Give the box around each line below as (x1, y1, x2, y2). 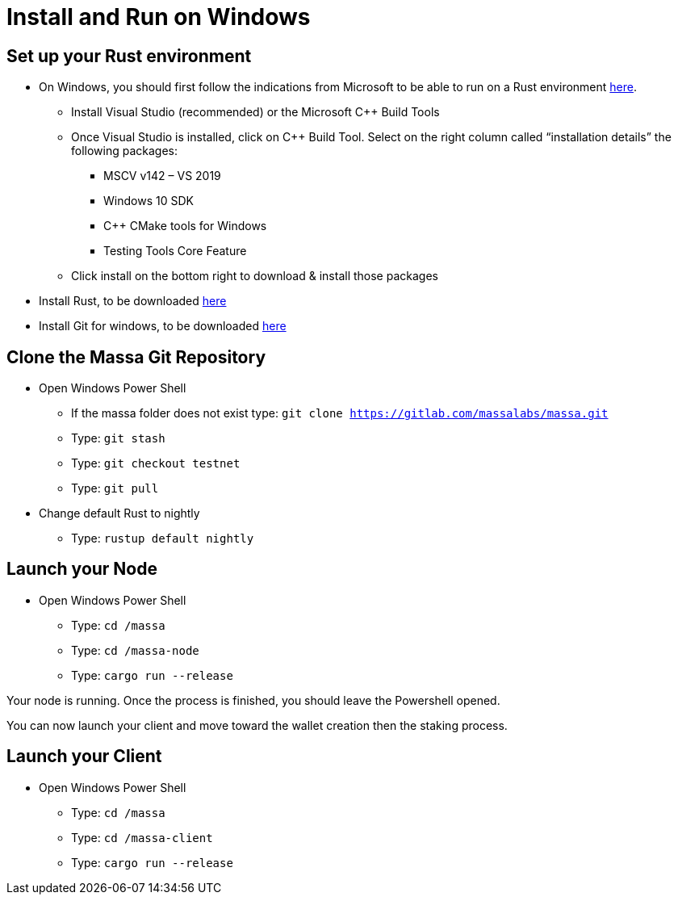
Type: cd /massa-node (71, 643, 199, 657)
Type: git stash (71, 431, 165, 446)
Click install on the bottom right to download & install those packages (71, 269, 438, 283)
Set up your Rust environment (6, 45, 252, 66)
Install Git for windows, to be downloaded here (39, 319, 287, 333)
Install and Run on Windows (6, 3, 311, 31)
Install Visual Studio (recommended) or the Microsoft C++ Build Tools (71, 105, 440, 119)
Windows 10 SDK (103, 194, 194, 208)
